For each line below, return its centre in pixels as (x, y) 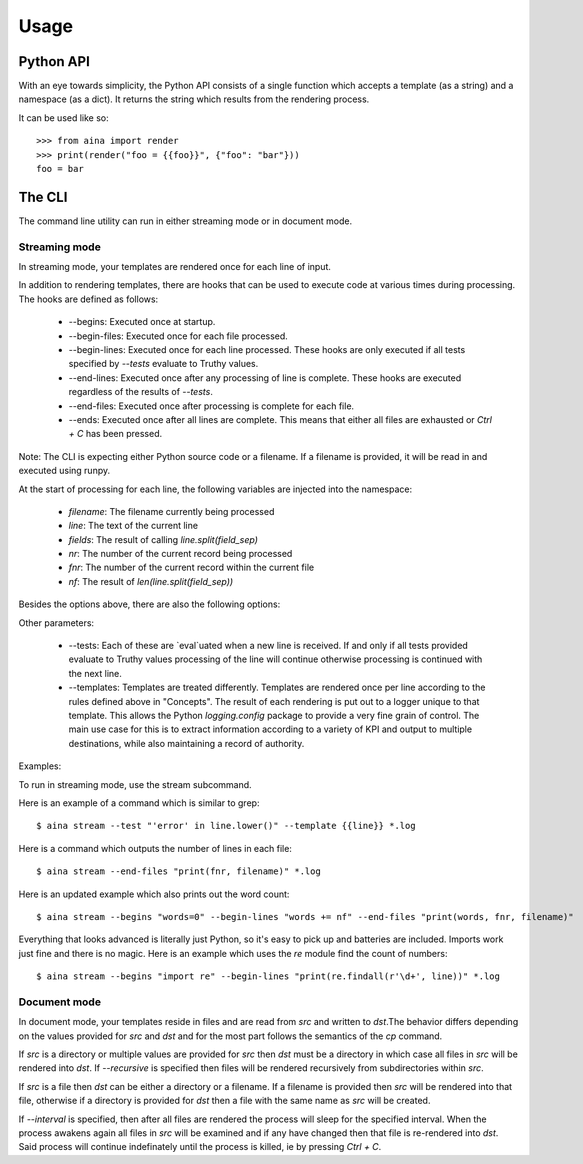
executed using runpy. (64, 471)
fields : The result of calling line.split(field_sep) (163, 539)
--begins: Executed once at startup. (142, 322)
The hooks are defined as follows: (88, 299)
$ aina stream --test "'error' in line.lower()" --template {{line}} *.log (226, 826)
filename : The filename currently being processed (171, 511)
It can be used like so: (63, 117)
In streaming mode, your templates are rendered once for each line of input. (175, 267)
